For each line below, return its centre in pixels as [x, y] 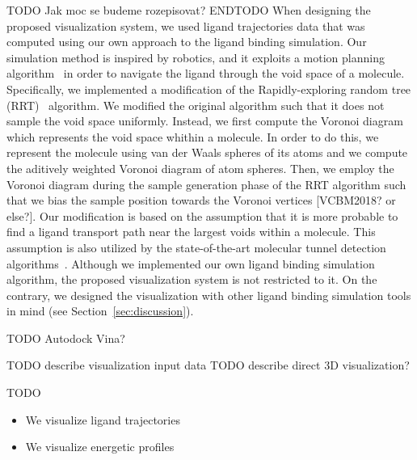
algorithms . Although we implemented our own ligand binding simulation [191, 263]
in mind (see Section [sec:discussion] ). [100, 311]
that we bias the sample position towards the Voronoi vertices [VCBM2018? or [201, 200]
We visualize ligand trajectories [103, 419]
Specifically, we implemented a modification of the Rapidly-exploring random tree [209, 89]
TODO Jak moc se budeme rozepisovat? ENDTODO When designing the [189, 10]
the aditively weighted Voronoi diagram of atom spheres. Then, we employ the [200, 168]
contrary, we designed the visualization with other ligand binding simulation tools [209, 295]
